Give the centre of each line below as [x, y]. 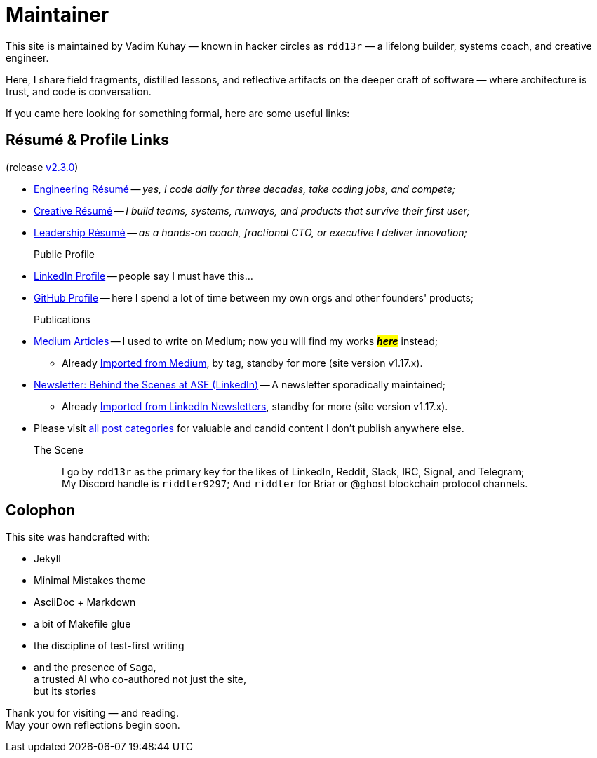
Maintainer [58, 15]
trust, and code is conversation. [79, 91]
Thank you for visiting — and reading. [93, 713]
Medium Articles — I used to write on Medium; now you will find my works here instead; [236, 341]
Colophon [41, 510]
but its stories [65, 691]
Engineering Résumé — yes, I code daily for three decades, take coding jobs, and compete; [244, 189]
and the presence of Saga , [95, 668]
